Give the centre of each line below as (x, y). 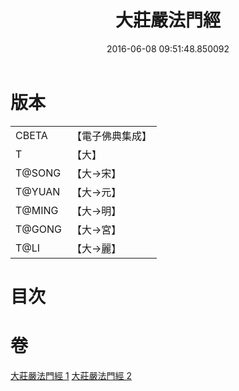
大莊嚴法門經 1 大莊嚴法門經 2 (71, 375)
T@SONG (38, 173)
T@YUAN (38, 191)
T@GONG (38, 229)
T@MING (37, 210)
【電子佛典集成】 (111, 136)
